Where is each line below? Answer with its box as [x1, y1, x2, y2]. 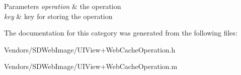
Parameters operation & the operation [4, 1, 121, 11]
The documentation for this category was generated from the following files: [4, 27, 237, 38]
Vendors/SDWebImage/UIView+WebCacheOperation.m [4, 61, 178, 71]
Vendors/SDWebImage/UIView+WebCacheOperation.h [4, 44, 176, 54]
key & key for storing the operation [4, 10, 113, 21]
